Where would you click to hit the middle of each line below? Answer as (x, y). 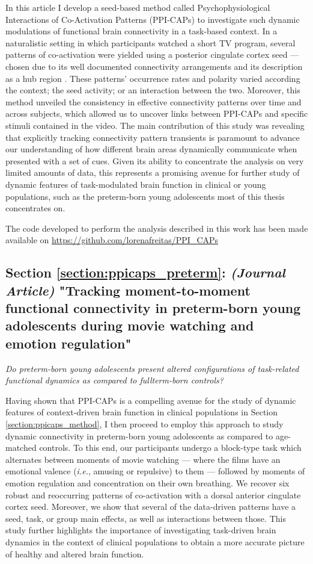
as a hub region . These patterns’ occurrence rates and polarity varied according (153, 78)
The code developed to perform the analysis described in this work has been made (157, 228)
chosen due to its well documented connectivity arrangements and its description (154, 66)
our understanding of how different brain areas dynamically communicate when (151, 149)
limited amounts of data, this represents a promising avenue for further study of (153, 172)
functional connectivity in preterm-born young (153, 308)
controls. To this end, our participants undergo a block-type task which (170, 448)
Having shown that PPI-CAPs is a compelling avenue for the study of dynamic (151, 400)
